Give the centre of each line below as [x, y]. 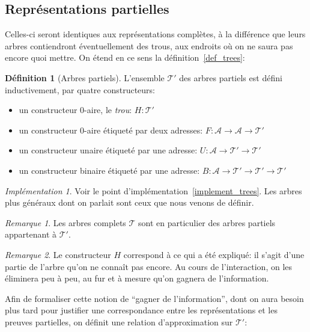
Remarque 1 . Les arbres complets [65, 222]
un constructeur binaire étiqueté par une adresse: [109, 170]
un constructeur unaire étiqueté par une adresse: [108, 150]
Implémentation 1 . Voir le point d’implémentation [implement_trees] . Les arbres [153, 190]
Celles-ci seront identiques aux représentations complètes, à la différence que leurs [155, 34]
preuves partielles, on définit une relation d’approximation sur [119, 321]
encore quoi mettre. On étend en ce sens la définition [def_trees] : [125, 57]
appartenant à [31, 234]
